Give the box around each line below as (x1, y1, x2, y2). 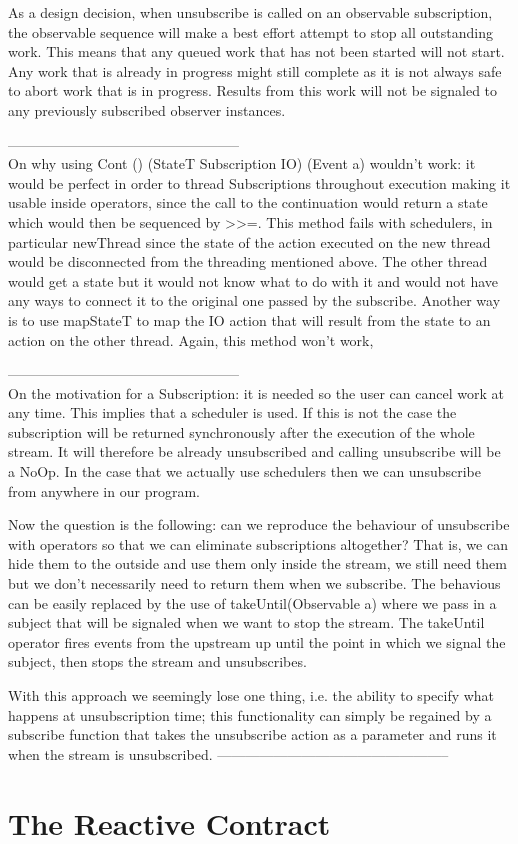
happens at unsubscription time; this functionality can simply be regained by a (8, 704, 492, 725)
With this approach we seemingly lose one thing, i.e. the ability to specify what (8, 685, 495, 705)
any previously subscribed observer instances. (8, 99, 286, 120)
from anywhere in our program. (8, 480, 200, 501)
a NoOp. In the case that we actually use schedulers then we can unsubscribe (8, 461, 481, 482)
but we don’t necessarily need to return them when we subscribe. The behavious (8, 573, 501, 594)
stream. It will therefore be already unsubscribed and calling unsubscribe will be (8, 441, 501, 462)
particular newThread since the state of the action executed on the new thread (8, 231, 491, 252)
